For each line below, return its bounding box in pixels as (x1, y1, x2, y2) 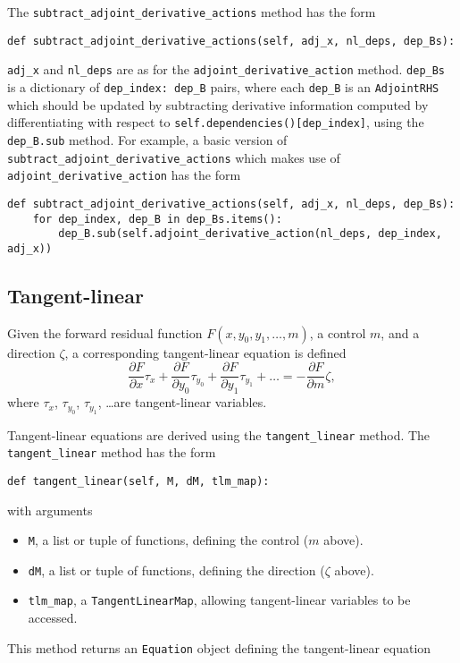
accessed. (28, 608, 78, 627)
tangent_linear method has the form (7, 443, 216, 462)
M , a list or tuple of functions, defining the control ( (28, 531, 309, 549)
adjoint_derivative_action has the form (7, 166, 241, 184)
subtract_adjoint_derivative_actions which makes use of (7, 148, 340, 166)
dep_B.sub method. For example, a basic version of (7, 130, 288, 149)
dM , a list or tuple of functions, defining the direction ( (28, 560, 325, 579)
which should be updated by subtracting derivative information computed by (7, 95, 429, 114)
